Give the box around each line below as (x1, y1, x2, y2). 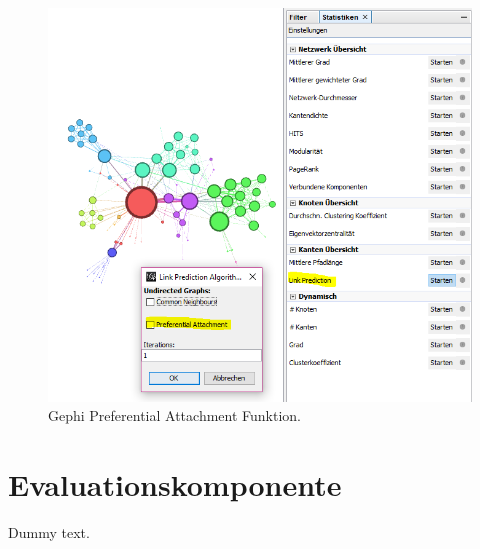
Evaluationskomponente (8, 464, 342, 505)
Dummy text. (8, 522, 90, 543)
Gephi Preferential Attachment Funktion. (48, 405, 301, 426)
